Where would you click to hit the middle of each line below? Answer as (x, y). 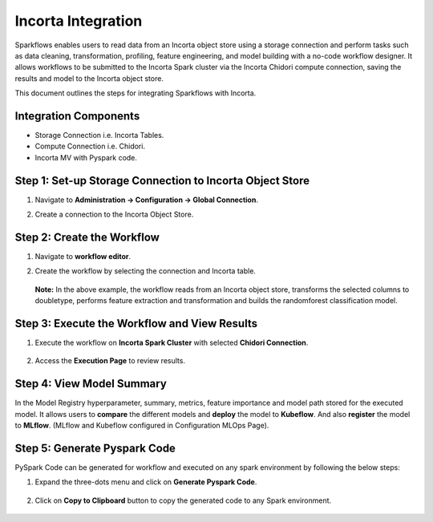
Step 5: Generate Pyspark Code (95, 448)
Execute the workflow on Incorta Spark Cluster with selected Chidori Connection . (172, 343)
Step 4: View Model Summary (91, 384)
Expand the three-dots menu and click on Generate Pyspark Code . (146, 482)
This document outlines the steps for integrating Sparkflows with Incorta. (136, 93)
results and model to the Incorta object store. (89, 78)
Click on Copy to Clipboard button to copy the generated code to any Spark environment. (183, 500)
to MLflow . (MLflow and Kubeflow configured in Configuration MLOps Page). (142, 426)
